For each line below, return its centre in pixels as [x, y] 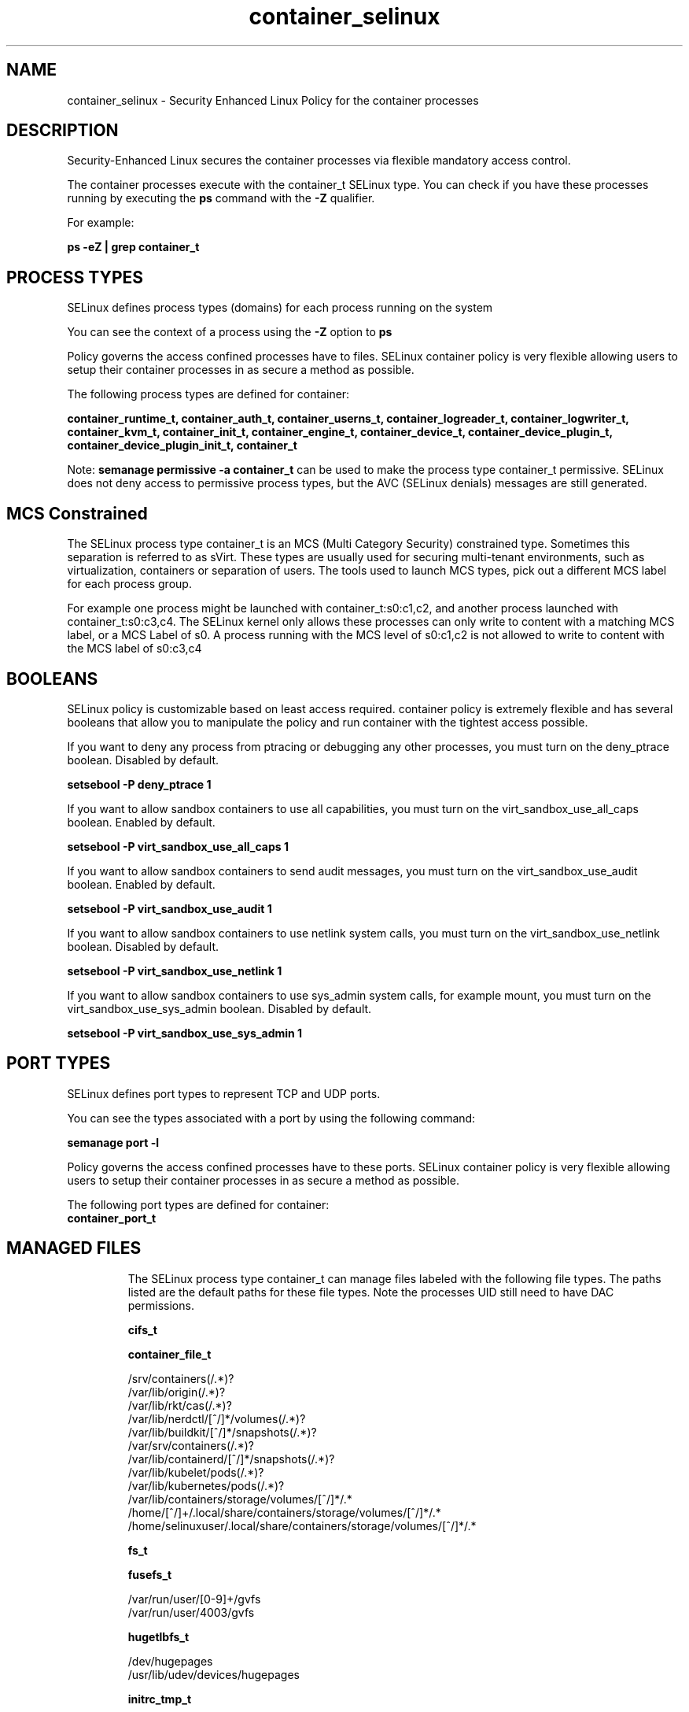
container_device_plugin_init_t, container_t [182, 446]
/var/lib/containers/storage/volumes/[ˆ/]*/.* [240, 1499]
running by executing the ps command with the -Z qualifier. [221, 198]
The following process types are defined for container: [208, 394]
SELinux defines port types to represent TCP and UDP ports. [224, 1093]
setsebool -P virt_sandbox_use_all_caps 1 [178, 846]
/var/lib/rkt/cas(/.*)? [180, 1405]
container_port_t [112, 1218]
